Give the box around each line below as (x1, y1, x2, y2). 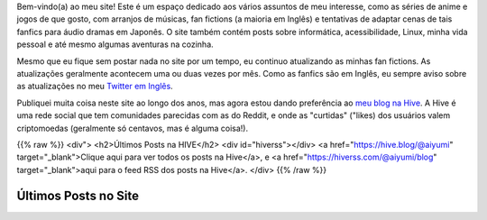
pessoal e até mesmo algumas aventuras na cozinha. (16, 39, 214, 50)
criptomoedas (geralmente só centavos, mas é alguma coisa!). (16, 123, 248, 133)
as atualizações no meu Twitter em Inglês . (16, 81, 173, 92)
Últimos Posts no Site (16, 188, 140, 203)
